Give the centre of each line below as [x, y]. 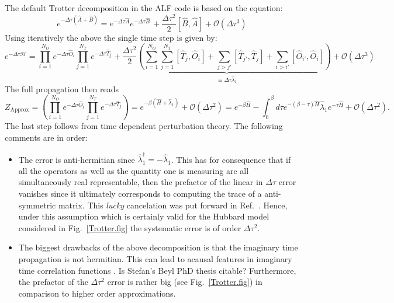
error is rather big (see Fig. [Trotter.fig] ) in [185, 282]
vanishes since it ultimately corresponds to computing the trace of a [140, 193]
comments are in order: [46, 137]
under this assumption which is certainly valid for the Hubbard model [144, 216]
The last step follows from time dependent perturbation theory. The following [144, 126]
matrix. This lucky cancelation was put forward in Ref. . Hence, [173, 205]
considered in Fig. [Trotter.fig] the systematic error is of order [130, 227]
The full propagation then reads [62, 89]
